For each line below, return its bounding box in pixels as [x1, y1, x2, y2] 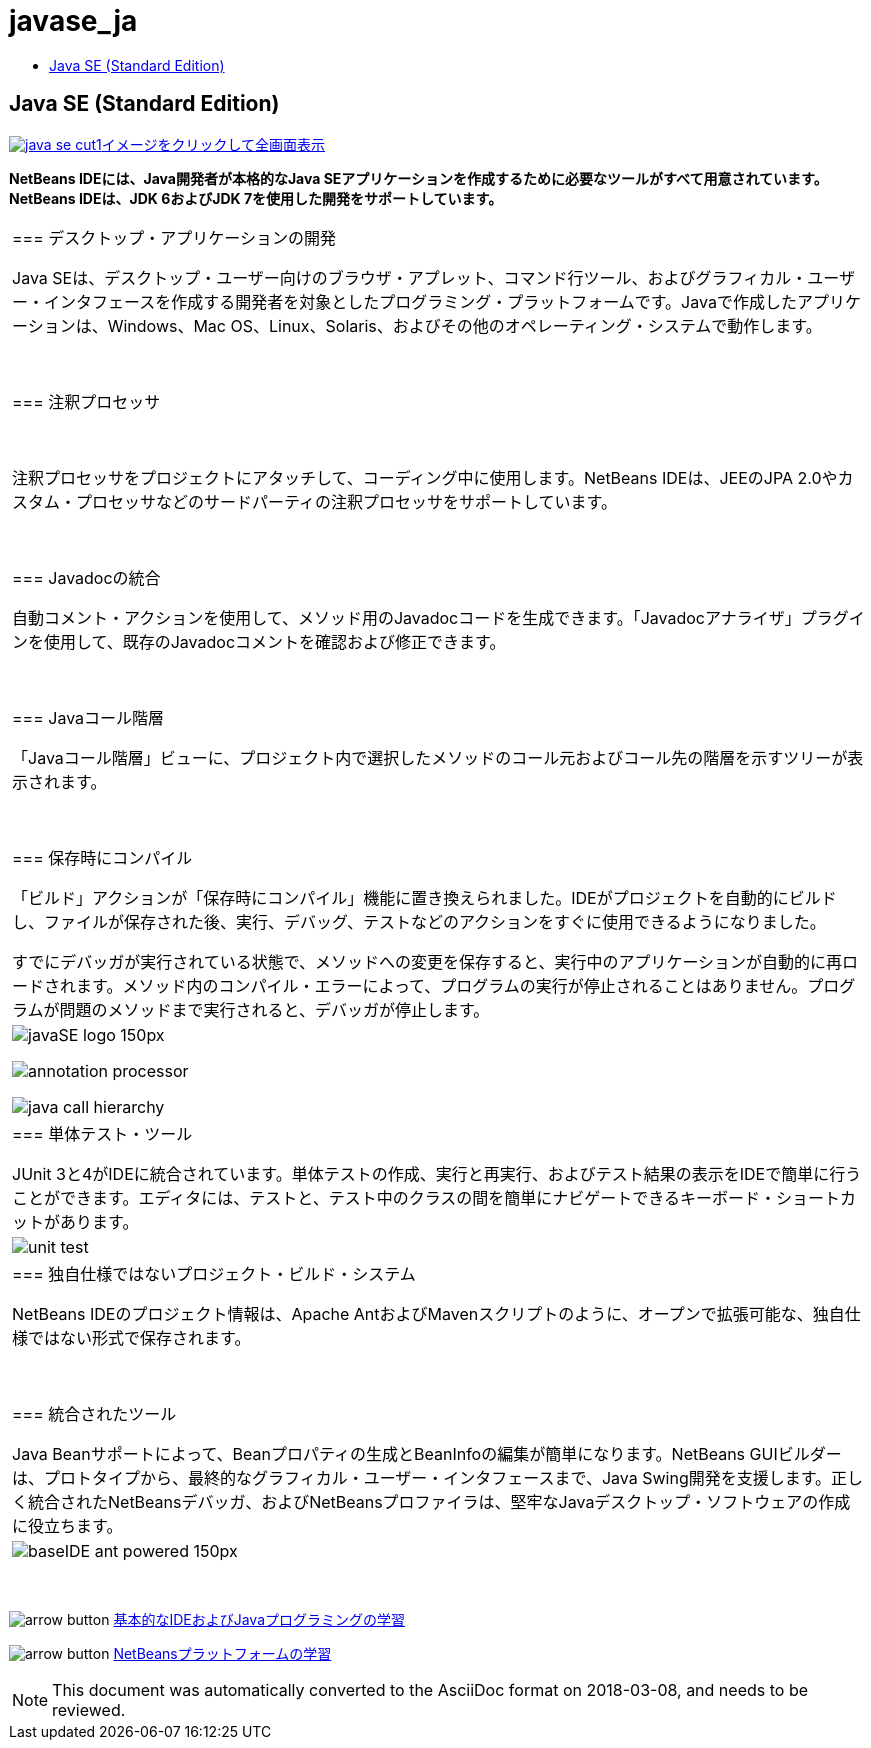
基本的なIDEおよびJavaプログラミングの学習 [113, 1610, 405, 1628]
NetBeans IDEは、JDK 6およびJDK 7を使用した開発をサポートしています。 [9, 189, 503, 207]
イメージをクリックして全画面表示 [101, 135, 325, 153]
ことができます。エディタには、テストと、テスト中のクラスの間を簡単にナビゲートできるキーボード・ [12, 1187, 777, 1208]
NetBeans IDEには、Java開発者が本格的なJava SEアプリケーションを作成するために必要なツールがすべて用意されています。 [9, 169, 828, 187]
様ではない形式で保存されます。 [12, 1327, 251, 1348]
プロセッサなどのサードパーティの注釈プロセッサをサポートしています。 [76, 491, 617, 512]
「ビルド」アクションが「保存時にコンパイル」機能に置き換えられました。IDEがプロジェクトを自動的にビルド [12, 887, 837, 908]
